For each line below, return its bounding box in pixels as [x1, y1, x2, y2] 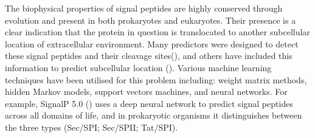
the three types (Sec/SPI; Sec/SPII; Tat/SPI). [5, 120, 178, 133]
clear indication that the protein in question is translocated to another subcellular [5, 26, 310, 38]
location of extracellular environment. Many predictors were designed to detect [5, 37, 299, 50]
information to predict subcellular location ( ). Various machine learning [5, 61, 272, 74]
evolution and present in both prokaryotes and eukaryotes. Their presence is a [5, 13, 296, 26]
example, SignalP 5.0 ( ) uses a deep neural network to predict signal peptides [5, 97, 293, 109]
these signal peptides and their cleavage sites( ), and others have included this [5, 49, 292, 62]
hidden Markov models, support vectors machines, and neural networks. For [5, 85, 288, 98]
